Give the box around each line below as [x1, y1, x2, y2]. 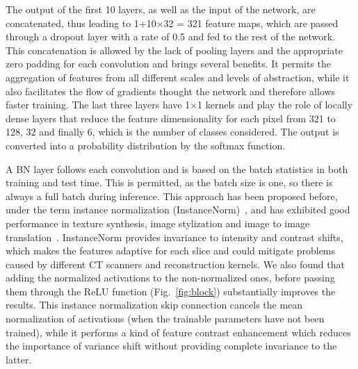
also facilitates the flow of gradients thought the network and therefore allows [6, 83, 336, 98]
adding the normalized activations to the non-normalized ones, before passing [6, 270, 335, 285]
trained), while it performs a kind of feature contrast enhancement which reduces [6, 325, 351, 339]
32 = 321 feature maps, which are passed [163, 15, 339, 30]
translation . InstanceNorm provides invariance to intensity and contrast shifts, [6, 229, 343, 244]
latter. [6, 352, 32, 366]
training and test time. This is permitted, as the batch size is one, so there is [6, 175, 333, 190]
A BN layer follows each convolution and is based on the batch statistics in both [6, 161, 348, 176]
